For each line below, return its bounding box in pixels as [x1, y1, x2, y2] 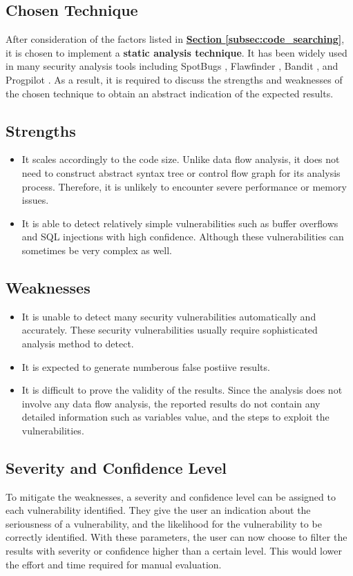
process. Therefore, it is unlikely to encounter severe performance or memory [21, 179, 347, 193]
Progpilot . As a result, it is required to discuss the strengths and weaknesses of [6, 72, 343, 86]
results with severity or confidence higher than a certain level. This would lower [6, 544, 343, 558]
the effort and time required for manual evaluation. [6, 557, 222, 571]
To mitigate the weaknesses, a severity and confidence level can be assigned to [6, 489, 336, 503]
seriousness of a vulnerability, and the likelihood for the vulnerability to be [6, 516, 322, 530]
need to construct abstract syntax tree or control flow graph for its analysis [21, 165, 341, 180]
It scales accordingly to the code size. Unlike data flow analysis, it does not [21, 152, 340, 166]
